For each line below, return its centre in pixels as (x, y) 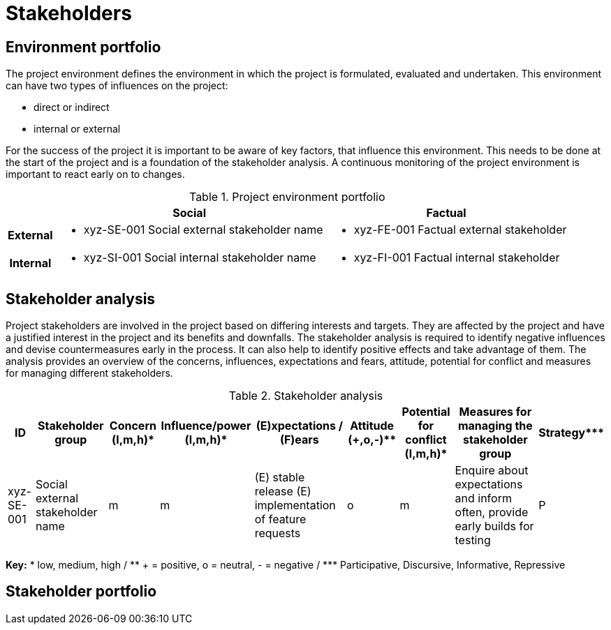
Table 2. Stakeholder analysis (306, 396)
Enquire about (492, 471)
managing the (495, 426)
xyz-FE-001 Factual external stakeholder (460, 230)
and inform (483, 498)
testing (473, 540)
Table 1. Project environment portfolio (287, 197)
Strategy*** (571, 433)
